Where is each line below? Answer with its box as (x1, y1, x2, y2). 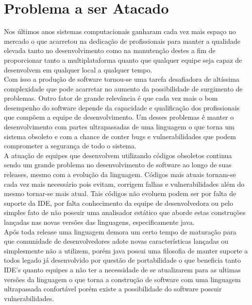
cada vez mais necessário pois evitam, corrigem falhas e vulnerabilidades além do (4, 179, 245, 189)
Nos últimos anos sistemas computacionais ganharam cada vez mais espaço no (4, 26, 236, 36)
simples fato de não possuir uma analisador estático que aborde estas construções (4, 207, 246, 217)
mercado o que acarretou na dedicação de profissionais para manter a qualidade (4, 36, 240, 46)
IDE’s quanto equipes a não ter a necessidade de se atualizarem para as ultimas (4, 264, 241, 274)
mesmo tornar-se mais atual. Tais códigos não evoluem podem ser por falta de (4, 188, 236, 198)
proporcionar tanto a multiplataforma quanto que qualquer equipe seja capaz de (4, 54, 242, 65)
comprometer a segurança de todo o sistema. (4, 141, 136, 151)
